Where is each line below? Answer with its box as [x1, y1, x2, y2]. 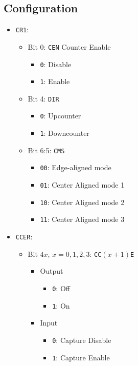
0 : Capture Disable [52, 334, 111, 345]
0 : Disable [40, 58, 72, 69]
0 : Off [52, 282, 70, 293]
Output [40, 266, 63, 276]
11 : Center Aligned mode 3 [40, 214, 125, 225]
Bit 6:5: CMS [28, 145, 65, 155]
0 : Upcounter [40, 110, 81, 121]
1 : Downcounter [40, 128, 89, 138]
